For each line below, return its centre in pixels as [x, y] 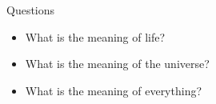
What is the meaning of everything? [114, 90]
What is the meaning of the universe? [117, 64]
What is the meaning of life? [95, 36]
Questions [31, 10]
